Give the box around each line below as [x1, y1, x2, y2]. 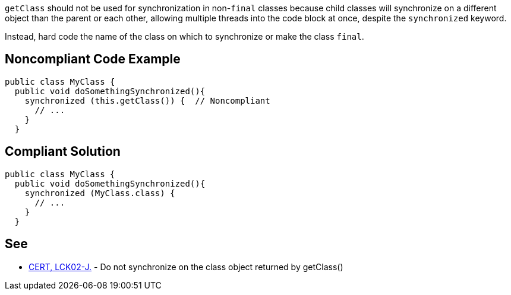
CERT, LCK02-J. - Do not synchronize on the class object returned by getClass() [29, 261, 343, 272]
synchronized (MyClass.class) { [24, 188, 175, 198]
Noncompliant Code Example [5, 52, 181, 67]
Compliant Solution [5, 144, 121, 159]
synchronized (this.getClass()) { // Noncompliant [24, 95, 270, 105]
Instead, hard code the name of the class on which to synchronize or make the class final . [5, 31, 364, 41]
